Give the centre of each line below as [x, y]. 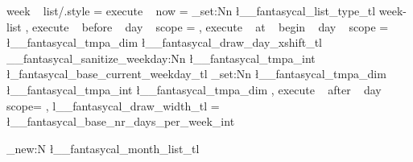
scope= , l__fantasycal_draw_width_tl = [113, 105]
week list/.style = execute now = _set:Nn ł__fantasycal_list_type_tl [191, 10]
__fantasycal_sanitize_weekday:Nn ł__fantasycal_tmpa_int [161, 58]
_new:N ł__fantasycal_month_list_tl [103, 148]
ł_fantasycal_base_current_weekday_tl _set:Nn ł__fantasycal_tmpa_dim [196, 74]
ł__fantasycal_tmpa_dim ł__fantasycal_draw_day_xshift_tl [164, 42]
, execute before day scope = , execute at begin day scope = [207, 26]
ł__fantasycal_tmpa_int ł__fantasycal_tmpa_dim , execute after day [194, 89]
